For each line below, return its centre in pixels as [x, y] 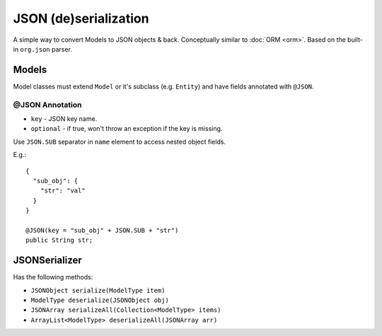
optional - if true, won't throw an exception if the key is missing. [127, 129]
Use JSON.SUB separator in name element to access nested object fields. [120, 141]
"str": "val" [63, 191]
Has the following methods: [53, 277]
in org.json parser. [42, 49]
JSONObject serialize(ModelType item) [98, 290]
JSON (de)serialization [81, 18]
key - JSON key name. [64, 118]
